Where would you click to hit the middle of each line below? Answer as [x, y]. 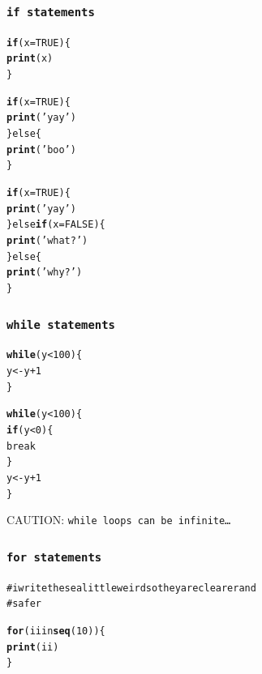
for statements [54, 557]
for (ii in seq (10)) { [56, 631]
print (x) [30, 59]
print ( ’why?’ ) [45, 273]
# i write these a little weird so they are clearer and [131, 588]
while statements [61, 324]
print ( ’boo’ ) [41, 149]
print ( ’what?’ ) [47, 241]
